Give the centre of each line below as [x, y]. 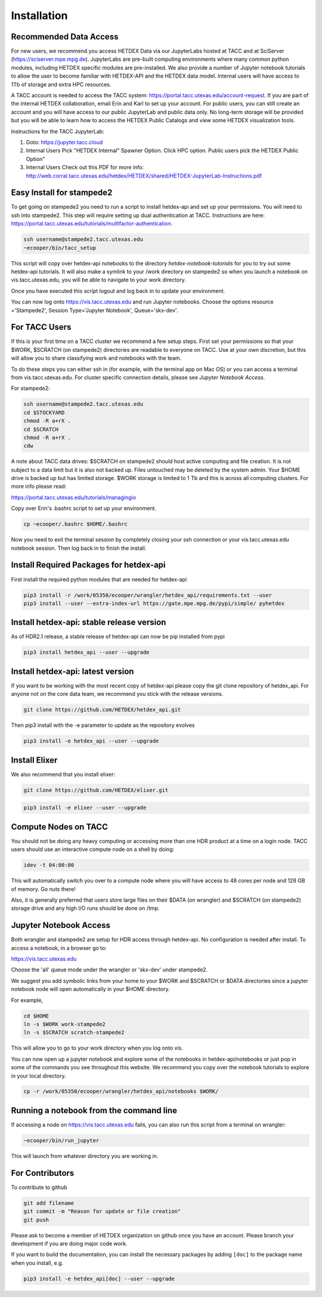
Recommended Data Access [65, 37]
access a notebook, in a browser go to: [59, 948]
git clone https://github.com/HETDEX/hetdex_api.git [102, 710]
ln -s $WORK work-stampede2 [64, 1024]
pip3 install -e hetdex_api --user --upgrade [91, 741]
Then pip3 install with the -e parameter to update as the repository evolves [103, 725]
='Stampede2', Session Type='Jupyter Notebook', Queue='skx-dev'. [95, 310]
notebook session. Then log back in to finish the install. [79, 548]
